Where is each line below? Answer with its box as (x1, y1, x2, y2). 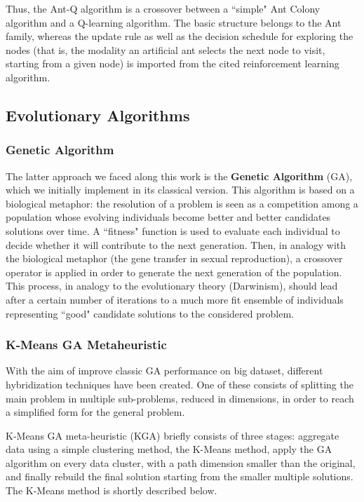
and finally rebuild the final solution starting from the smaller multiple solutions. (6, 469, 353, 484)
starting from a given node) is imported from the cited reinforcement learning (6, 56, 339, 71)
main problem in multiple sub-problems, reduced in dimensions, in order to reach (6, 391, 354, 405)
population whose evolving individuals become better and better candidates (6, 210, 331, 224)
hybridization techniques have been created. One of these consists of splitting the (6, 376, 353, 391)
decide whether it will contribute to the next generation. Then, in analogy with (6, 237, 346, 252)
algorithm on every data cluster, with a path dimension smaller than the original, (6, 455, 356, 470)
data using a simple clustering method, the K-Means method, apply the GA (6, 442, 332, 456)
